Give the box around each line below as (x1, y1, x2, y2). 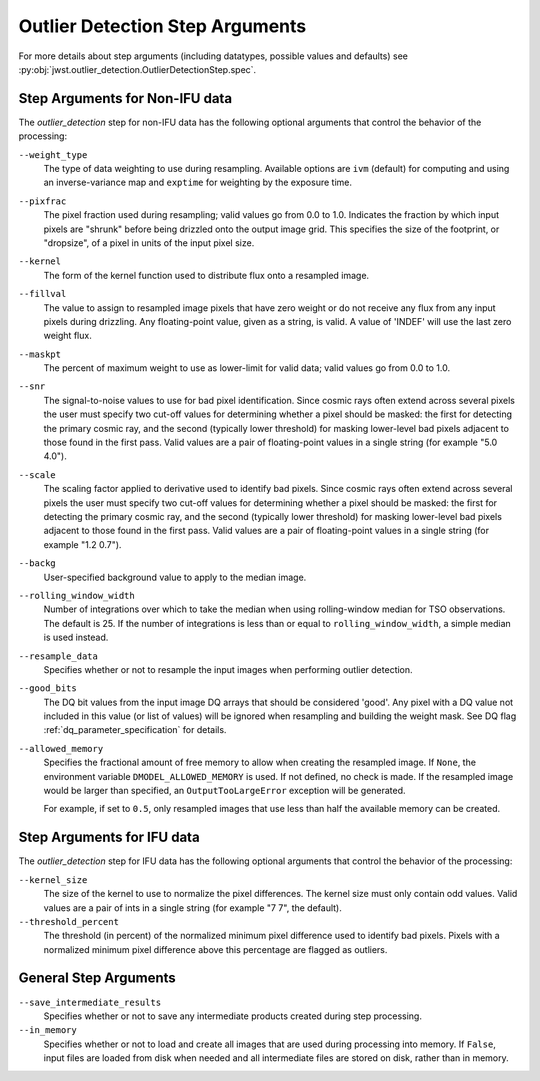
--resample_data (18, 650, 99, 662)
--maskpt (18, 348, 62, 360)
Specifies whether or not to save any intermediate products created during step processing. (43, 1010, 422, 1022)
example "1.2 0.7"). (43, 538, 122, 550)
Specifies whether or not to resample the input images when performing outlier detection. (43, 663, 414, 675)
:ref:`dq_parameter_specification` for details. (43, 724, 227, 736)
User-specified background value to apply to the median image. (43, 571, 307, 583)
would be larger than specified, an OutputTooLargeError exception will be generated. (43, 785, 406, 797)
